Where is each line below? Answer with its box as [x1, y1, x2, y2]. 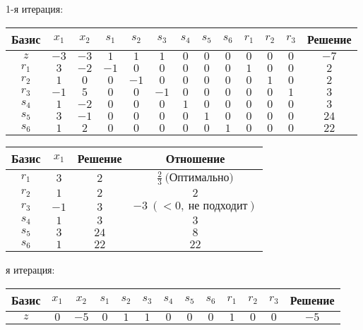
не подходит [188, 200, 248, 212]
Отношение [165, 149, 225, 166]
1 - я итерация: [6, 1, 64, 16]
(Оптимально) [165, 171, 234, 183]
